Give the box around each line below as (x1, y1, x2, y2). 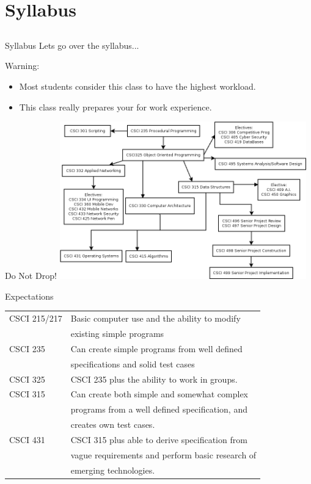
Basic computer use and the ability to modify (70, 312, 241, 325)
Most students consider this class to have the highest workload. (19, 79, 256, 92)
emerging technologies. (70, 463, 155, 476)
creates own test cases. (70, 418, 155, 431)
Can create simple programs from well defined (70, 342, 243, 355)
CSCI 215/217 (9, 312, 62, 325)
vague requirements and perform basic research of (70, 448, 257, 461)
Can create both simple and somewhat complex (70, 388, 248, 400)
